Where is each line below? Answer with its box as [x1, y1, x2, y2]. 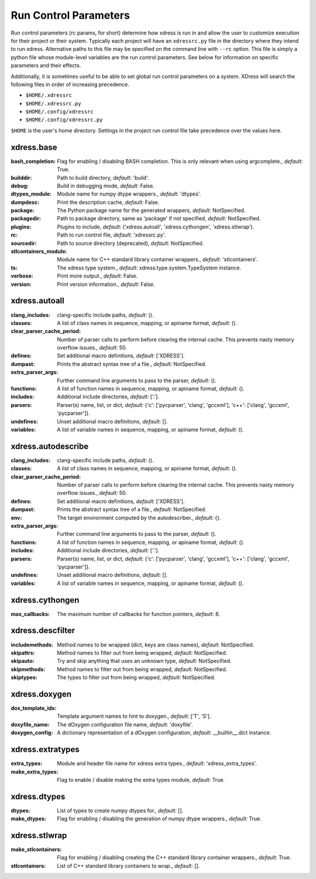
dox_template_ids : [11, 704, 57, 712]
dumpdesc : [11, 199, 40, 206]
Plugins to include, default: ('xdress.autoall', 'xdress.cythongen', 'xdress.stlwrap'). [57, 223, 255, 230]
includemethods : [11, 641, 54, 648]
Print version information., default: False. [57, 281, 155, 288]
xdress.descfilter [11, 625, 75, 635]
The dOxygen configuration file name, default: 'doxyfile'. [57, 721, 193, 728]
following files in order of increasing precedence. [11, 81, 130, 88]
